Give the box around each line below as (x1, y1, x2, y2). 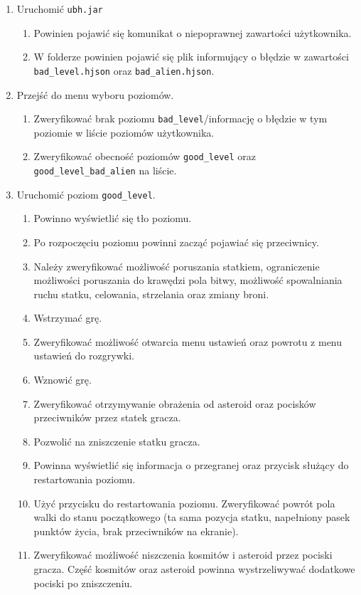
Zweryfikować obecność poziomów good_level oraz (33, 149, 257, 164)
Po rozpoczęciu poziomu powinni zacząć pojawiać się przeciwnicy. (33, 234, 319, 249)
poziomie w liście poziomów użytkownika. (33, 125, 215, 139)
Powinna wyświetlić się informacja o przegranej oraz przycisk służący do (33, 458, 349, 473)
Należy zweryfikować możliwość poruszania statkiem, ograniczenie (33, 258, 320, 273)
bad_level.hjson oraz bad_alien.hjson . (33, 63, 215, 78)
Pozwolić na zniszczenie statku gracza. (33, 433, 200, 448)
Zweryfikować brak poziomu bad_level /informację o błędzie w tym (33, 111, 328, 126)
